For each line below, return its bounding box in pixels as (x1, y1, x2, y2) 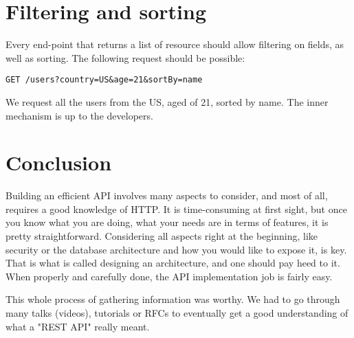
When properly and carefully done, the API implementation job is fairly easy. (5, 269, 333, 283)
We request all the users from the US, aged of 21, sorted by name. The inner (5, 94, 329, 109)
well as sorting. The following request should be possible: (5, 50, 245, 65)
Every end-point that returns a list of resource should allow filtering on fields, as (5, 37, 344, 52)
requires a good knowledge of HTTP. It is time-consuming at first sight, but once (5, 201, 347, 216)
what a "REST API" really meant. (5, 319, 150, 333)
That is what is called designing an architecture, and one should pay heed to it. (5, 256, 340, 270)
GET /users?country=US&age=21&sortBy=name (5, 75, 203, 85)
